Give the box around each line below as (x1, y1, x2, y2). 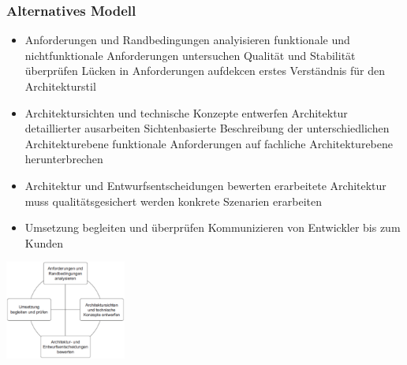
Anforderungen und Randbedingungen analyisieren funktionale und (24, 32, 350, 48)
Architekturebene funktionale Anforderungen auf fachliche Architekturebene (24, 135, 393, 151)
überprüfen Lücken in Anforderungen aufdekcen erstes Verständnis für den (24, 62, 386, 79)
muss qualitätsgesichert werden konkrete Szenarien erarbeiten (24, 192, 322, 209)
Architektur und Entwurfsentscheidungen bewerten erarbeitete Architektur (24, 177, 386, 193)
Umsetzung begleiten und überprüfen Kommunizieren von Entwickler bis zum (24, 219, 401, 236)
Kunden (24, 234, 64, 251)
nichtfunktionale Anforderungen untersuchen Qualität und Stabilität (24, 47, 356, 63)
